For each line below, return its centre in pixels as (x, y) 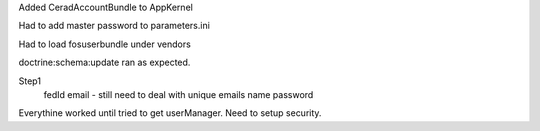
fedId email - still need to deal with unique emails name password (178, 94)
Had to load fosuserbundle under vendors (105, 44)
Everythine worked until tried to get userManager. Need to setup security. (170, 113)
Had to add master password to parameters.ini (114, 26)
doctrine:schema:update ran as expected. (104, 62)
